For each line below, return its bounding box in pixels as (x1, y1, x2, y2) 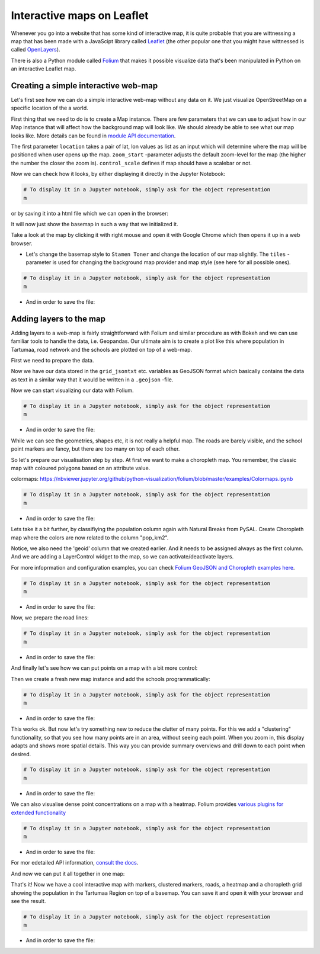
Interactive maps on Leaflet (11, 9, 149, 22)
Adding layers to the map (11, 314, 106, 324)
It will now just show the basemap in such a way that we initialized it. (11, 220, 178, 227)
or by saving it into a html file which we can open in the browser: (11, 210, 169, 217)
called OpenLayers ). (11, 46, 60, 53)
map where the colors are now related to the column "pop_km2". (11, 534, 169, 541)
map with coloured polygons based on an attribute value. (11, 464, 151, 471)
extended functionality (11, 809, 66, 816)
